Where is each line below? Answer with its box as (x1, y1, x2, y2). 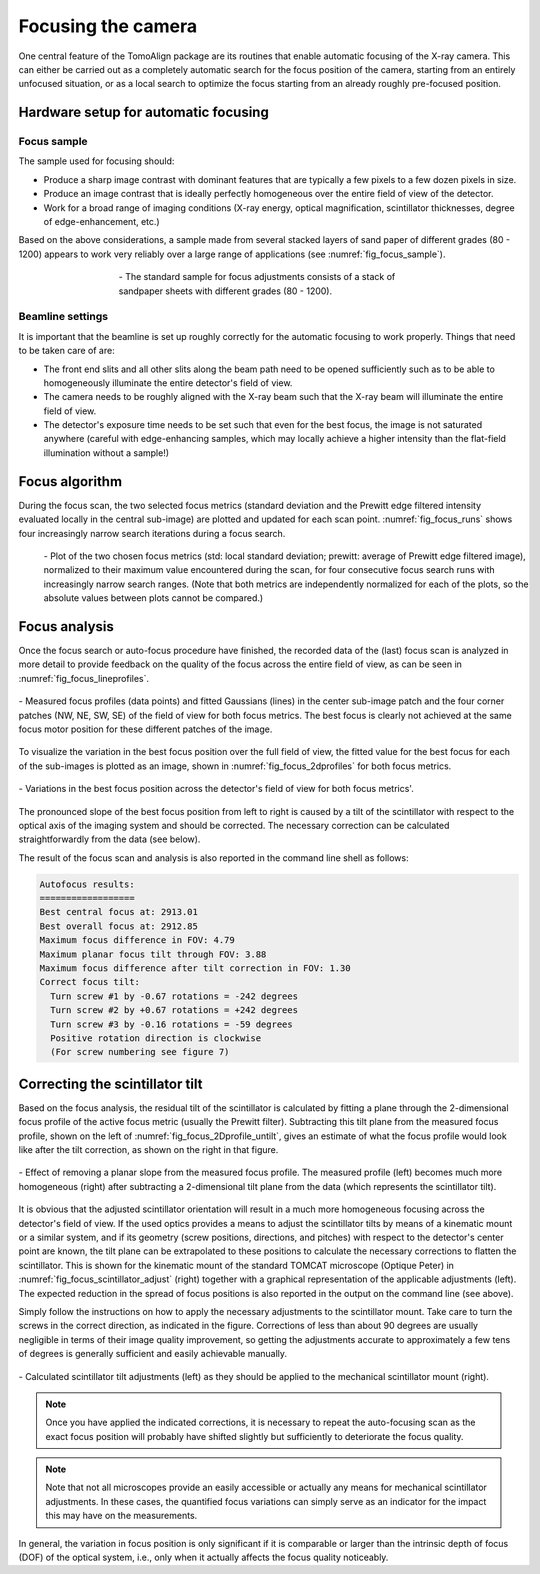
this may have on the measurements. (45, 1510, 198, 1522)
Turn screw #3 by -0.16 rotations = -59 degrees (50, 1018, 294, 1030)
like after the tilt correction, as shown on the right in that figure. (18, 1144, 279, 1156)
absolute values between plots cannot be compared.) (43, 592, 264, 604)
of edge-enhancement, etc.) (43, 216, 160, 228)
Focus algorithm (18, 473, 123, 490)
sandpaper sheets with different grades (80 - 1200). (118, 285, 333, 297)
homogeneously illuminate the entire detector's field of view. (43, 376, 293, 389)
